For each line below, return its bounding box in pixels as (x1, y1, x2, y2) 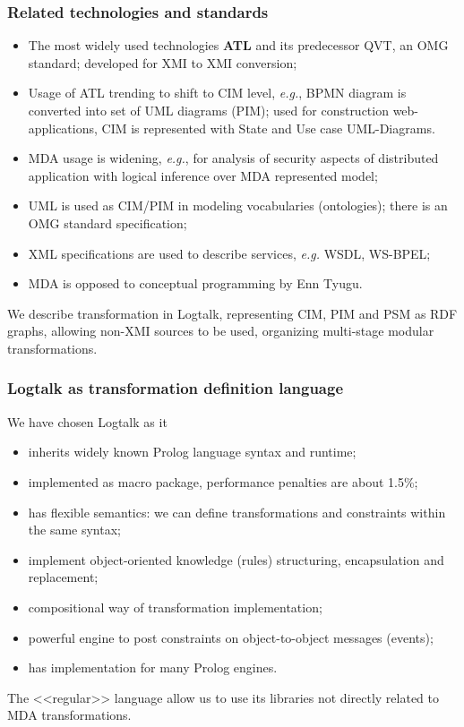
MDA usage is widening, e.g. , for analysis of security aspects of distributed (28, 149, 439, 167)
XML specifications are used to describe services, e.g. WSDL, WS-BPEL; (28, 244, 431, 262)
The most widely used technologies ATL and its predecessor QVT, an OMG (28, 36, 449, 55)
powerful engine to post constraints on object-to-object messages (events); (28, 628, 434, 646)
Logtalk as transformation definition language (7, 377, 344, 399)
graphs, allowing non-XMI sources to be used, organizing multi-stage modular (7, 321, 434, 340)
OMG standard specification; (28, 213, 187, 232)
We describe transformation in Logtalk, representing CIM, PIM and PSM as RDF (7, 304, 458, 322)
